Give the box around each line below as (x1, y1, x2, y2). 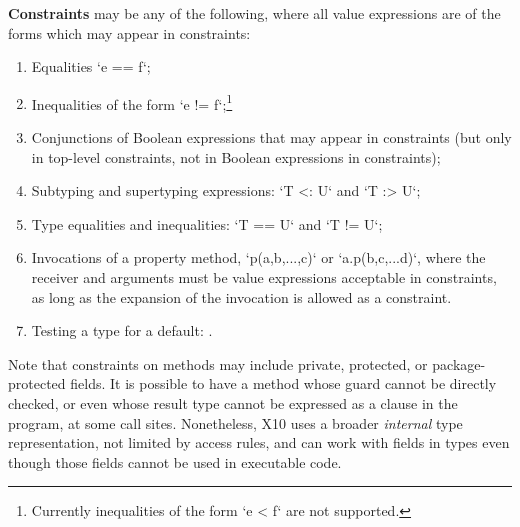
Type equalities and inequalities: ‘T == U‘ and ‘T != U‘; (31, 213, 383, 234)
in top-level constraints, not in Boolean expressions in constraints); (31, 146, 441, 167)
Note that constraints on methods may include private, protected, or (8, 353, 428, 374)
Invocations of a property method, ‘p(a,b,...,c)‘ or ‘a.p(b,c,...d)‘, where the (31, 247, 486, 268)
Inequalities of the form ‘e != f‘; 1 (31, 90, 233, 114)
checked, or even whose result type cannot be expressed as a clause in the (8, 392, 458, 413)
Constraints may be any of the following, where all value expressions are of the (8, 3, 501, 23)
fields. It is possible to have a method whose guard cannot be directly (70, 373, 497, 394)
